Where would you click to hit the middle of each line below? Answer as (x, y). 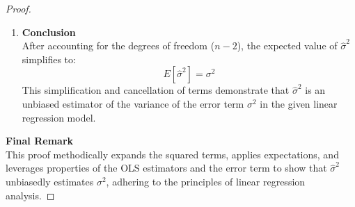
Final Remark (40, 141)
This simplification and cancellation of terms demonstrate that (156, 90)
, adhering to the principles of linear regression (206, 181)
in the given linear (299, 103)
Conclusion (49, 32)
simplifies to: (49, 59)
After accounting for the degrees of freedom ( (118, 45)
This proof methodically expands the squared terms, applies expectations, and (172, 154)
